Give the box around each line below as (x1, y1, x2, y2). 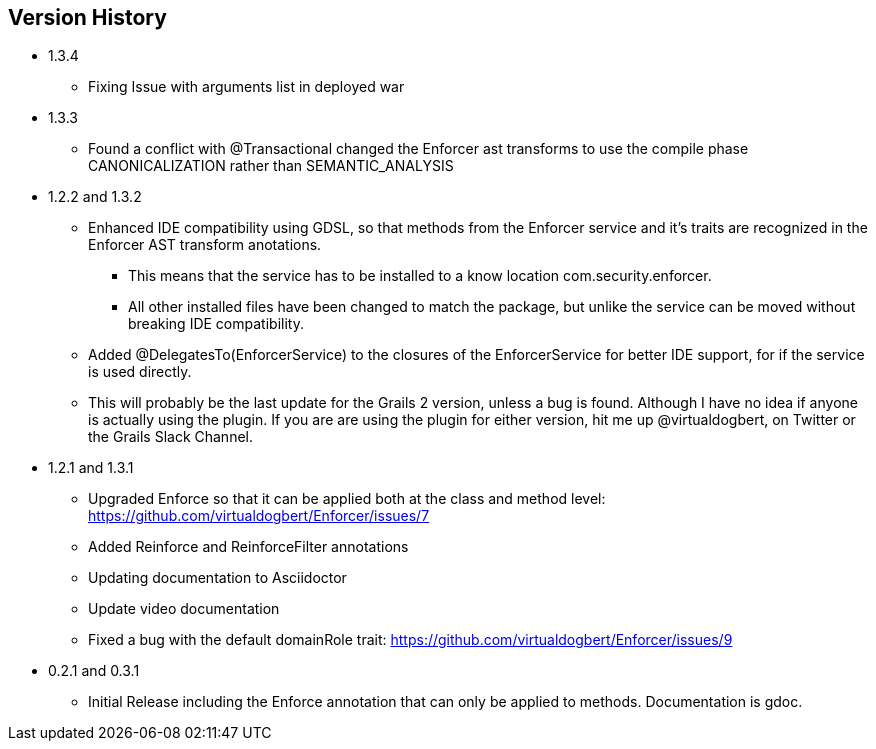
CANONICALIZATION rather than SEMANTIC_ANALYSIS (88, 157, 454, 175)
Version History (8, 5, 167, 30)
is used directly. (88, 363, 192, 381)
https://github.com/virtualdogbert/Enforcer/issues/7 (88, 507, 430, 525)
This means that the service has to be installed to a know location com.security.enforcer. (128, 267, 712, 285)
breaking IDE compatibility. (128, 315, 304, 333)
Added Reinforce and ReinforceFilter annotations (88, 538, 409, 556)
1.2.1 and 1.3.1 (48, 459, 134, 477)
